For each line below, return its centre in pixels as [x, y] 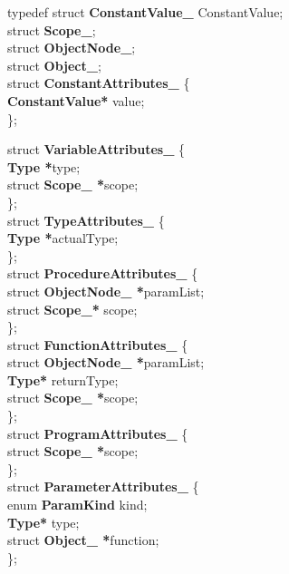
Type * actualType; [63, 238]
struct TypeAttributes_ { [86, 220]
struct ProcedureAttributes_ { [103, 273]
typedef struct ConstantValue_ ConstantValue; [145, 12]
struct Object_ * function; [83, 540]
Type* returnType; [63, 379]
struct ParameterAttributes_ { [103, 486]
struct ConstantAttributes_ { [99, 83]
